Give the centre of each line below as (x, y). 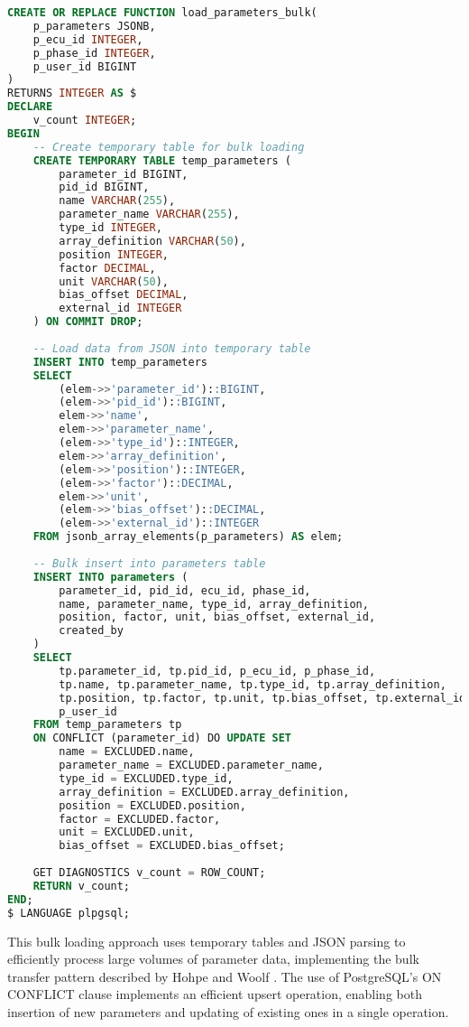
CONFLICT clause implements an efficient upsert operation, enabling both (215, 994)
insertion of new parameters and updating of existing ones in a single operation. (228, 1011)
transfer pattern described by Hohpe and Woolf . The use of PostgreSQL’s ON (225, 976)
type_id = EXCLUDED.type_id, (146, 778)
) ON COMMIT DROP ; (88, 322)
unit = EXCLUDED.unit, (127, 832)
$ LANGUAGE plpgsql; (69, 913)
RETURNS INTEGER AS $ (72, 93)
